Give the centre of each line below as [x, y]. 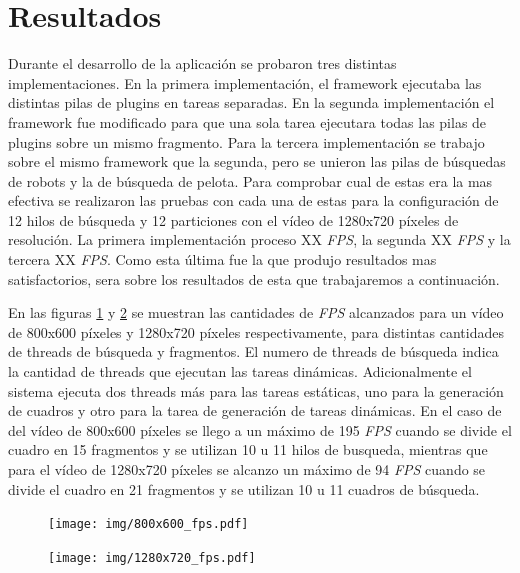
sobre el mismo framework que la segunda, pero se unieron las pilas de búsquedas [257, 161]
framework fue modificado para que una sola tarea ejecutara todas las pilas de [247, 121]
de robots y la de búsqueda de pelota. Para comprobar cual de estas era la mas [250, 180]
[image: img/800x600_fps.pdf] [148, 524]
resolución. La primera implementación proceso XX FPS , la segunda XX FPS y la [259, 239]
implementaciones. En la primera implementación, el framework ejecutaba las [245, 82]
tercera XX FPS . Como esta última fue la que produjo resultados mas [222, 259]
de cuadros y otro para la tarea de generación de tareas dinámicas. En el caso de [255, 410]
